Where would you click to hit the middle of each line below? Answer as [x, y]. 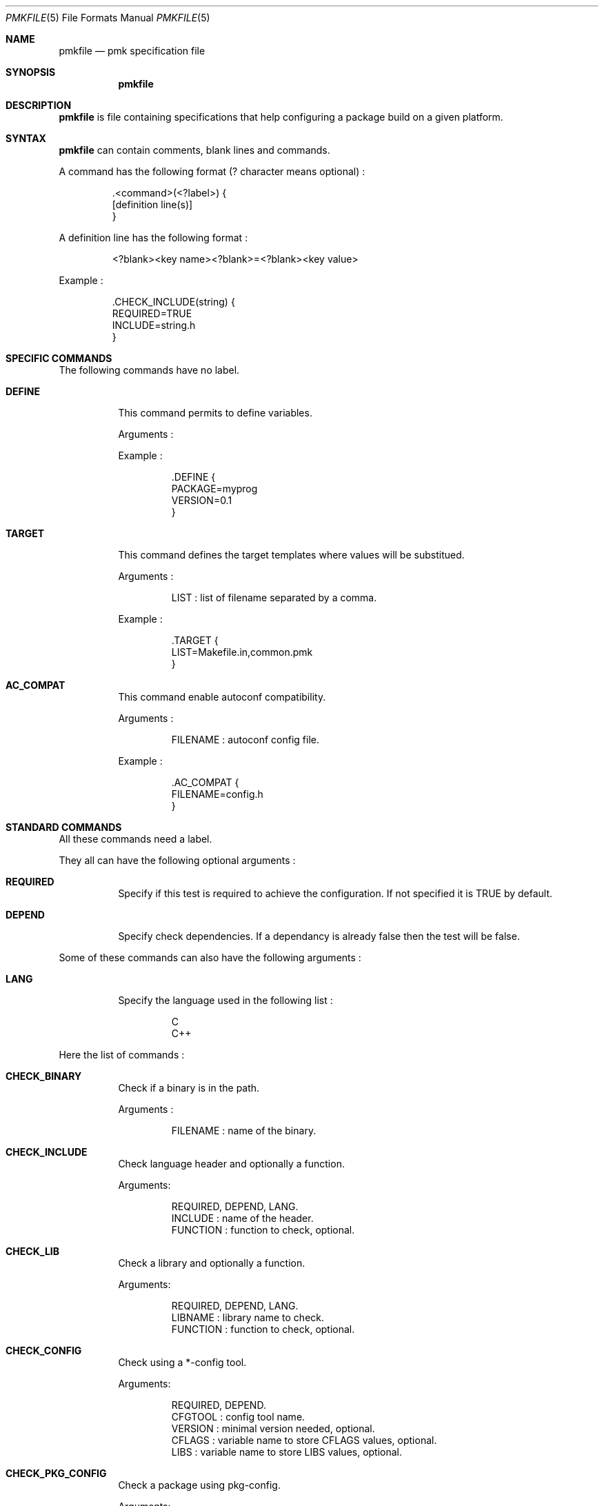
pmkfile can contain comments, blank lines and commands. [194, 150]
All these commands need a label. [135, 839]
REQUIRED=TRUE [152, 313]
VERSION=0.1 [202, 500]
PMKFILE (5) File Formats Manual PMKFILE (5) [108, 18]
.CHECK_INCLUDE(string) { [173, 302]
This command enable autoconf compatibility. [222, 697]
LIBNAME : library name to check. [248, 1317]
